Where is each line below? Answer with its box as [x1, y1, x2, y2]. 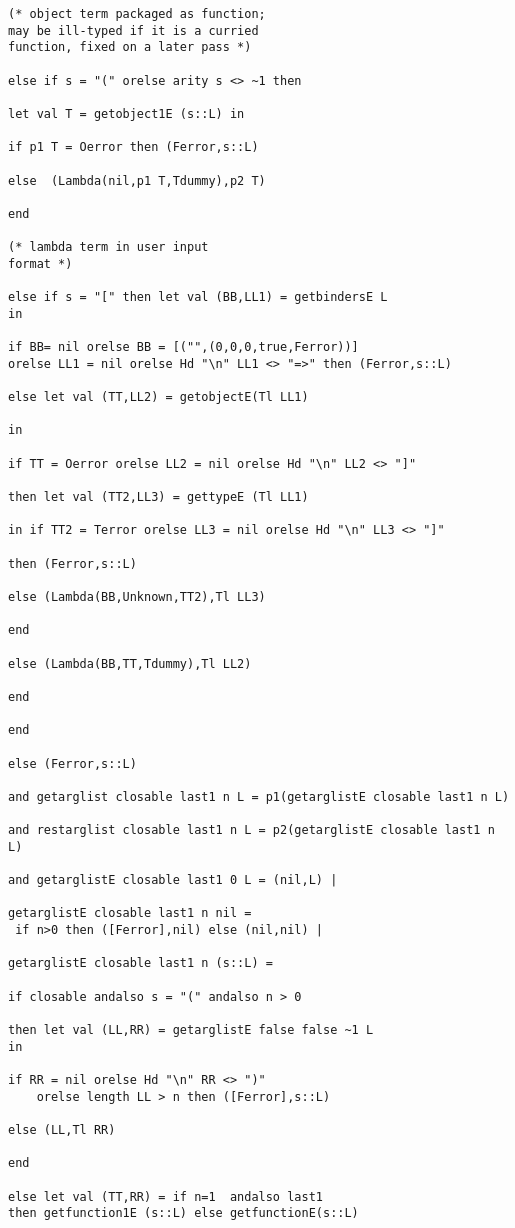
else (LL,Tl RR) [8, 1122, 116, 1137]
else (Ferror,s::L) [8, 756, 137, 771]
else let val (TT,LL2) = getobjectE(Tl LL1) [8, 390, 309, 405]
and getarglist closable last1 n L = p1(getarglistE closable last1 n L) [8, 789, 510, 804]
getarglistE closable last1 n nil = [8, 906, 252, 921]
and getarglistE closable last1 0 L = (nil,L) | [8, 873, 338, 888]
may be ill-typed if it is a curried [8, 23, 259, 38]
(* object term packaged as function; [8, 7, 266, 21]
